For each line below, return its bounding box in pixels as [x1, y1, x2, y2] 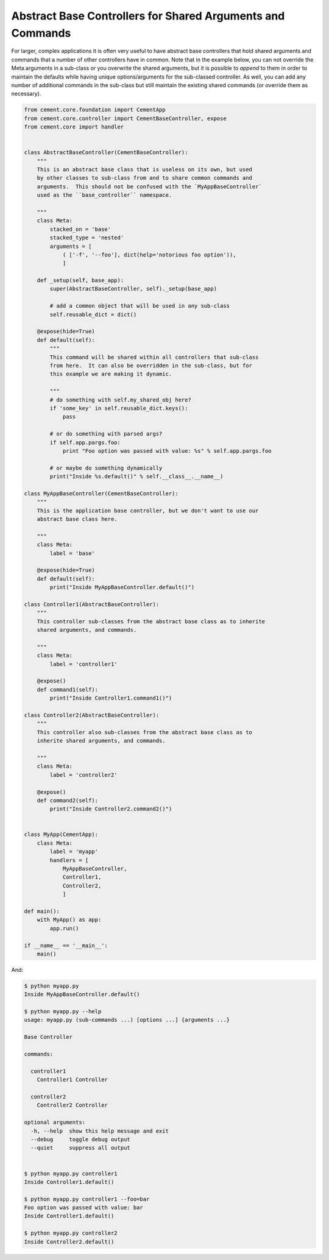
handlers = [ [49, 857, 89, 863]
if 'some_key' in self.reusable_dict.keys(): [49, 405, 188, 411]
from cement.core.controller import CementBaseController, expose [24, 115, 227, 122]
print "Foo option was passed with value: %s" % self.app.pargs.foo [62, 447, 272, 454]
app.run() [49, 925, 79, 932]
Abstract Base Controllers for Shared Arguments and [11, 9, 285, 23]
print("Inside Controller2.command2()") [49, 805, 172, 813]
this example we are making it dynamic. [49, 370, 172, 378]
